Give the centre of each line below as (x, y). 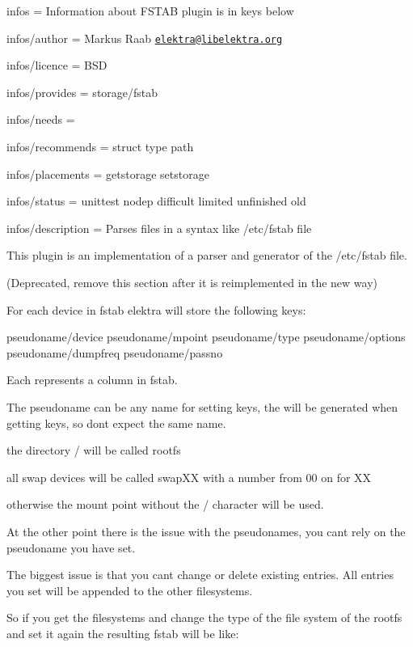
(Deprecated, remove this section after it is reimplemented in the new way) (192, 282)
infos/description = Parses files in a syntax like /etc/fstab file (159, 228)
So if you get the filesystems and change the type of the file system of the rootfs (204, 617)
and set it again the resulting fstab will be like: (123, 633)
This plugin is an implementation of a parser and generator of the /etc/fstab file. (207, 255)
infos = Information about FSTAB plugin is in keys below (150, 11)
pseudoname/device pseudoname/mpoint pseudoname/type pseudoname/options (206, 337)
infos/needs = (41, 119)
